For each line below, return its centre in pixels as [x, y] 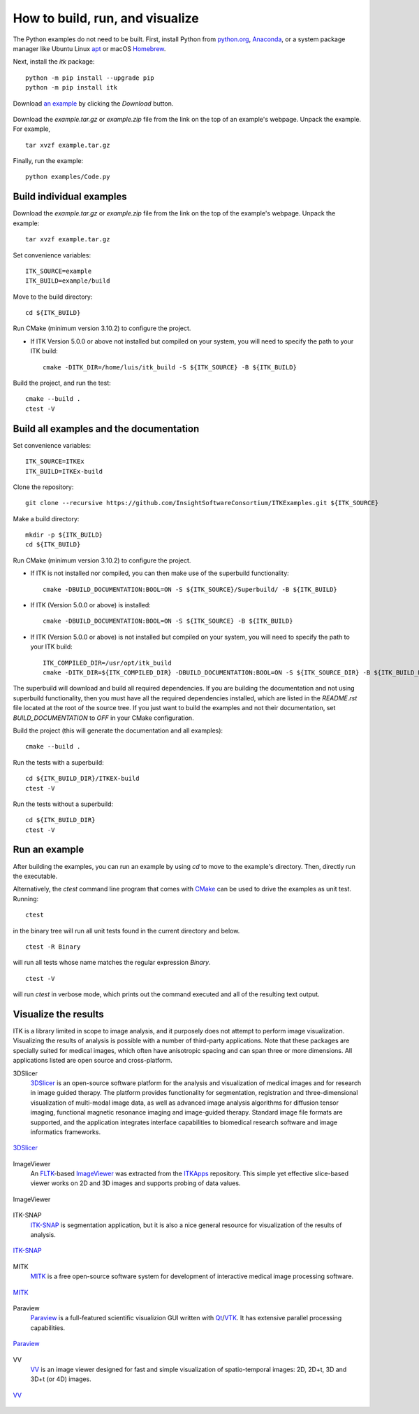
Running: [26, 898]
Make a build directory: [46, 518]
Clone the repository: [43, 487]
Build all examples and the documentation [106, 429]
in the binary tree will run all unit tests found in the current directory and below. [126, 931]
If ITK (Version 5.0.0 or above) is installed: [91, 605]
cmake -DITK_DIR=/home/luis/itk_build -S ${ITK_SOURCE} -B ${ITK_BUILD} [170, 367]
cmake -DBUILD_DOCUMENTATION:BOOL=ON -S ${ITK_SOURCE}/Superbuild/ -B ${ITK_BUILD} [190, 589]
